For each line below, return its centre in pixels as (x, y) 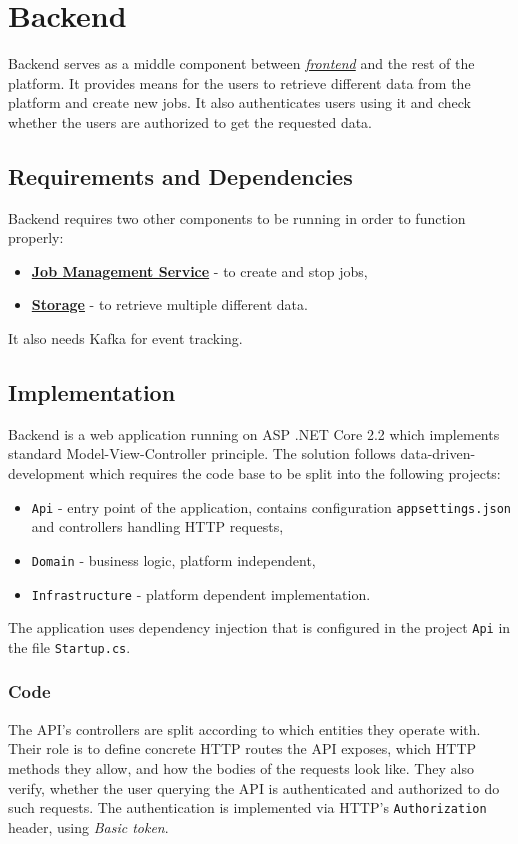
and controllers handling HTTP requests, (157, 526)
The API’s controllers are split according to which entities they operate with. (244, 728)
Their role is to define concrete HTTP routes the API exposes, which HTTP (242, 748)
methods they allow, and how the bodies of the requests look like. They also (241, 767)
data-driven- (438, 453)
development (46, 473)
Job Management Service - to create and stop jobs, (199, 270)
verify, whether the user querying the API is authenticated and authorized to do (254, 787)
